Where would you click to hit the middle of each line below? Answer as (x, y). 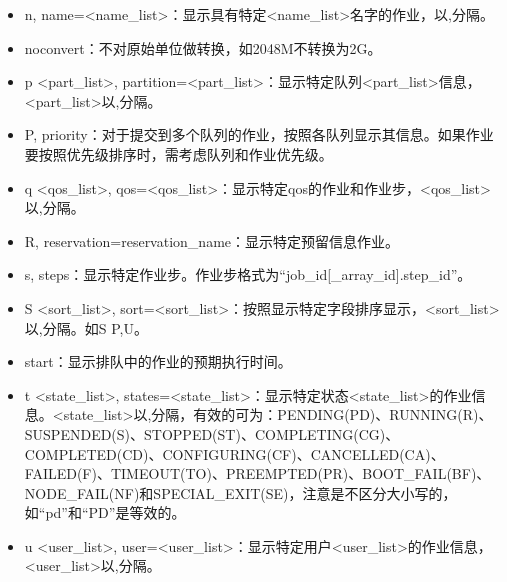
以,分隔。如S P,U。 (86, 327)
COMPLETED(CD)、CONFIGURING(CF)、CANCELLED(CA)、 (234, 453)
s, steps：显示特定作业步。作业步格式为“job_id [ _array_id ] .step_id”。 (248, 274)
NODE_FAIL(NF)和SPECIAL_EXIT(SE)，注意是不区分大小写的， (240, 492)
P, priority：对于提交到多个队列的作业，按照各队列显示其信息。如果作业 (259, 134)
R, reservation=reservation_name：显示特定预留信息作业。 (212, 240)
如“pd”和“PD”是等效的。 (105, 512)
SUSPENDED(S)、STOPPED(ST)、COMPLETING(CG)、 (212, 433)
